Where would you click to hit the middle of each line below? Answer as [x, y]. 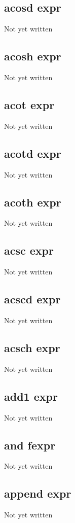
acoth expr [33, 202]
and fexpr [30, 445]
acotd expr [33, 153]
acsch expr [32, 347]
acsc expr [29, 250]
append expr [38, 493]
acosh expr [33, 56]
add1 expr [31, 396]
